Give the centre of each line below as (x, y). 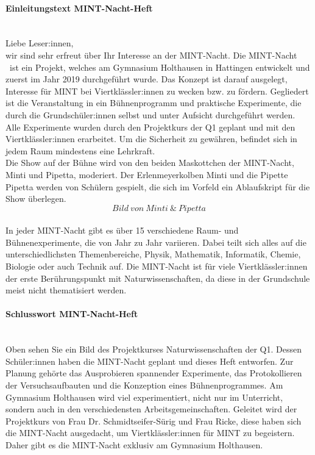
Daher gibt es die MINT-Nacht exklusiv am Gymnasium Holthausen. (134, 445)
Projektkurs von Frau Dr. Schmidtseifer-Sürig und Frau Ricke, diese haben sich (154, 421)
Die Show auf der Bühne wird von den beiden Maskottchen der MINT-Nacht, (150, 163)
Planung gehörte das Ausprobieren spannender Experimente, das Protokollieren (154, 373)
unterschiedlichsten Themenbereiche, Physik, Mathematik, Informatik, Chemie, (153, 254)
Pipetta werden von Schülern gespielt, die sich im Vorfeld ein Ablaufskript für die (158, 186)
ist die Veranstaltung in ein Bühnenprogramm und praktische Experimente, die (154, 103)
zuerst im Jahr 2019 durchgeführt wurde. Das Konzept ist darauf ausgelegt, (147, 79)
